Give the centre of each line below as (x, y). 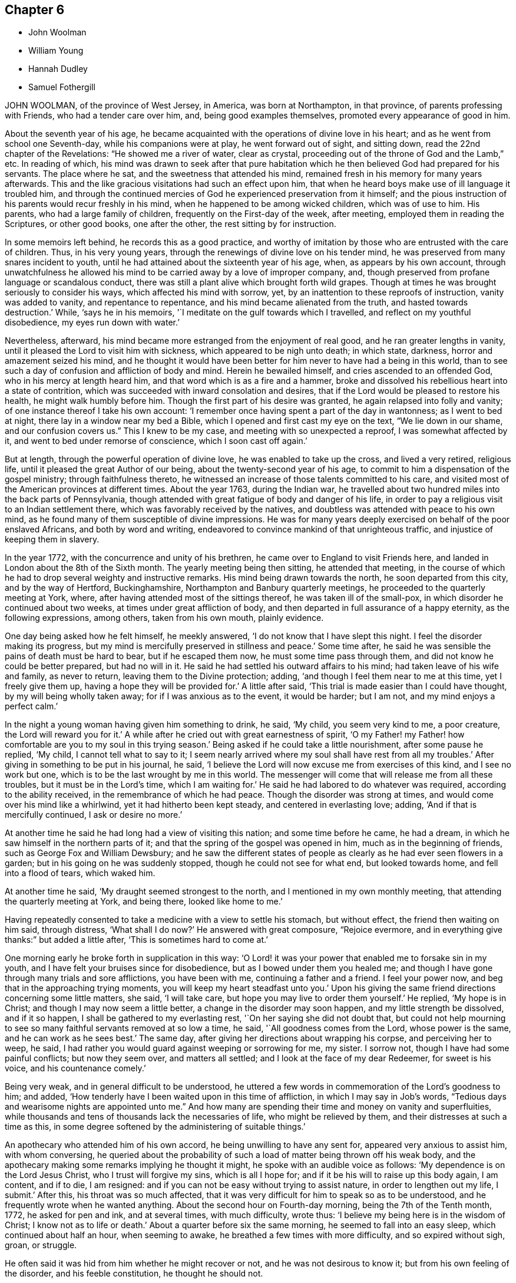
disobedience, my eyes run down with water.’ (92, 323)
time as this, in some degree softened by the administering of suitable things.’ (155, 1127)
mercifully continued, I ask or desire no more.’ (94, 815)
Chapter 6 (35, 10)
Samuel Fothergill (62, 87)
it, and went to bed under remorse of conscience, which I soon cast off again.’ (156, 441)
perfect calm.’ (32, 706)
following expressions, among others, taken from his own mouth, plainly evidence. (164, 618)
